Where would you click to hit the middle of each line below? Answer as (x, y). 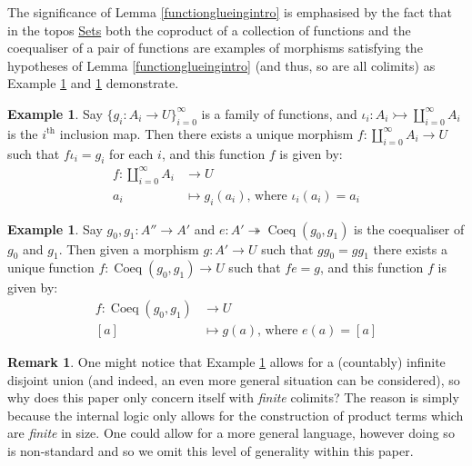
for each (131, 153)
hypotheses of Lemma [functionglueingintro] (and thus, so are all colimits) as (221, 65)
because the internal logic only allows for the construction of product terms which (236, 415)
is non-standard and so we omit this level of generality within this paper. (211, 450)
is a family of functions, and (279, 113)
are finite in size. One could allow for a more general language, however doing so (231, 433)
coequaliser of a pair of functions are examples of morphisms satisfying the (215, 48)
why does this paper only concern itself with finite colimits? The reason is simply (233, 397)
